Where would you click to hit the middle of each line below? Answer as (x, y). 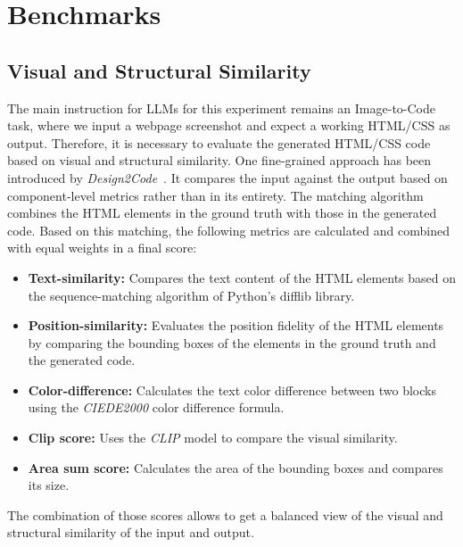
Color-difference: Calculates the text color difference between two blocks (232, 390)
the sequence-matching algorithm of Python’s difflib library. (191, 295)
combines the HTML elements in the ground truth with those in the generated (222, 213)
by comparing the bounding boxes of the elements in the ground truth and (232, 342)
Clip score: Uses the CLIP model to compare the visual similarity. (213, 438)
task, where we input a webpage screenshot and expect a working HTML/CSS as (229, 125)
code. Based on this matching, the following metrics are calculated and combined (228, 230)
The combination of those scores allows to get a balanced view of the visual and (225, 514)
